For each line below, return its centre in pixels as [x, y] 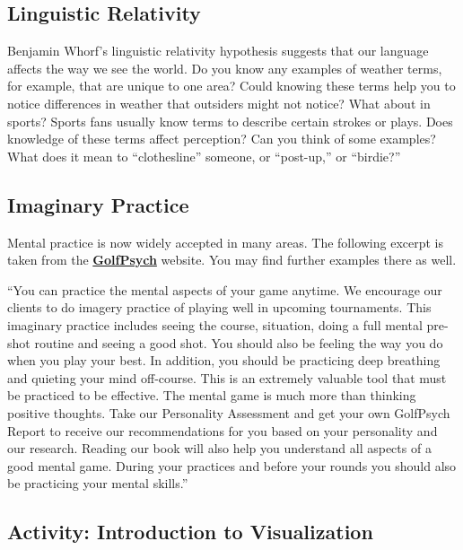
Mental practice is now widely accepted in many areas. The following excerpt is [226, 242]
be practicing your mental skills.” [98, 483]
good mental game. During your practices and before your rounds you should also [232, 465]
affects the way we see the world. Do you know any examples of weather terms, [225, 68]
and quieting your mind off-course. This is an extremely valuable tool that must [227, 377]
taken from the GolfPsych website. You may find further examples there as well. [232, 260]
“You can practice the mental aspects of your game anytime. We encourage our [225, 289]
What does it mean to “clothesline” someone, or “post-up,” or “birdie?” [204, 156]
